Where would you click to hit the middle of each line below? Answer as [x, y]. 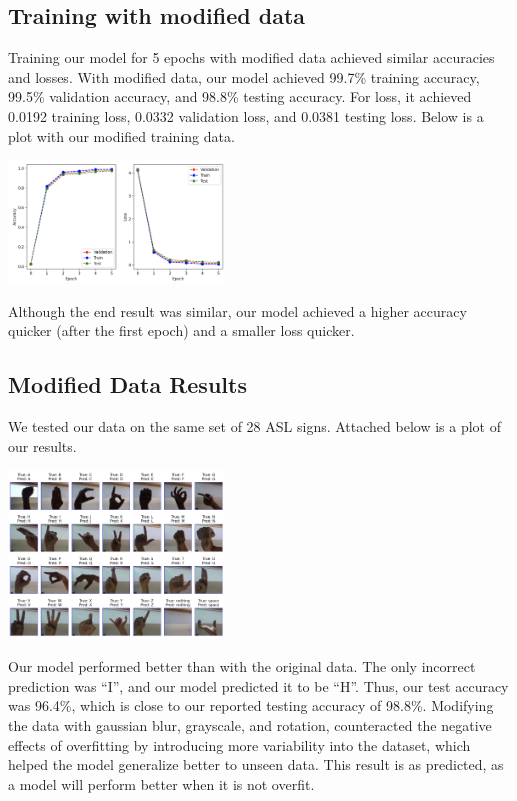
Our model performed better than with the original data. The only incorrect [242, 666]
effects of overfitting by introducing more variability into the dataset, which [239, 744]
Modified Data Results [127, 384]
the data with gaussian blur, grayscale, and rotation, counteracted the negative [250, 724]
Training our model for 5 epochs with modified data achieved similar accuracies [251, 57]
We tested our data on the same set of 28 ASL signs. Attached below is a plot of [254, 426]
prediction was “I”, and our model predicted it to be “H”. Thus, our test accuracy [258, 685]
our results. [42, 445]
